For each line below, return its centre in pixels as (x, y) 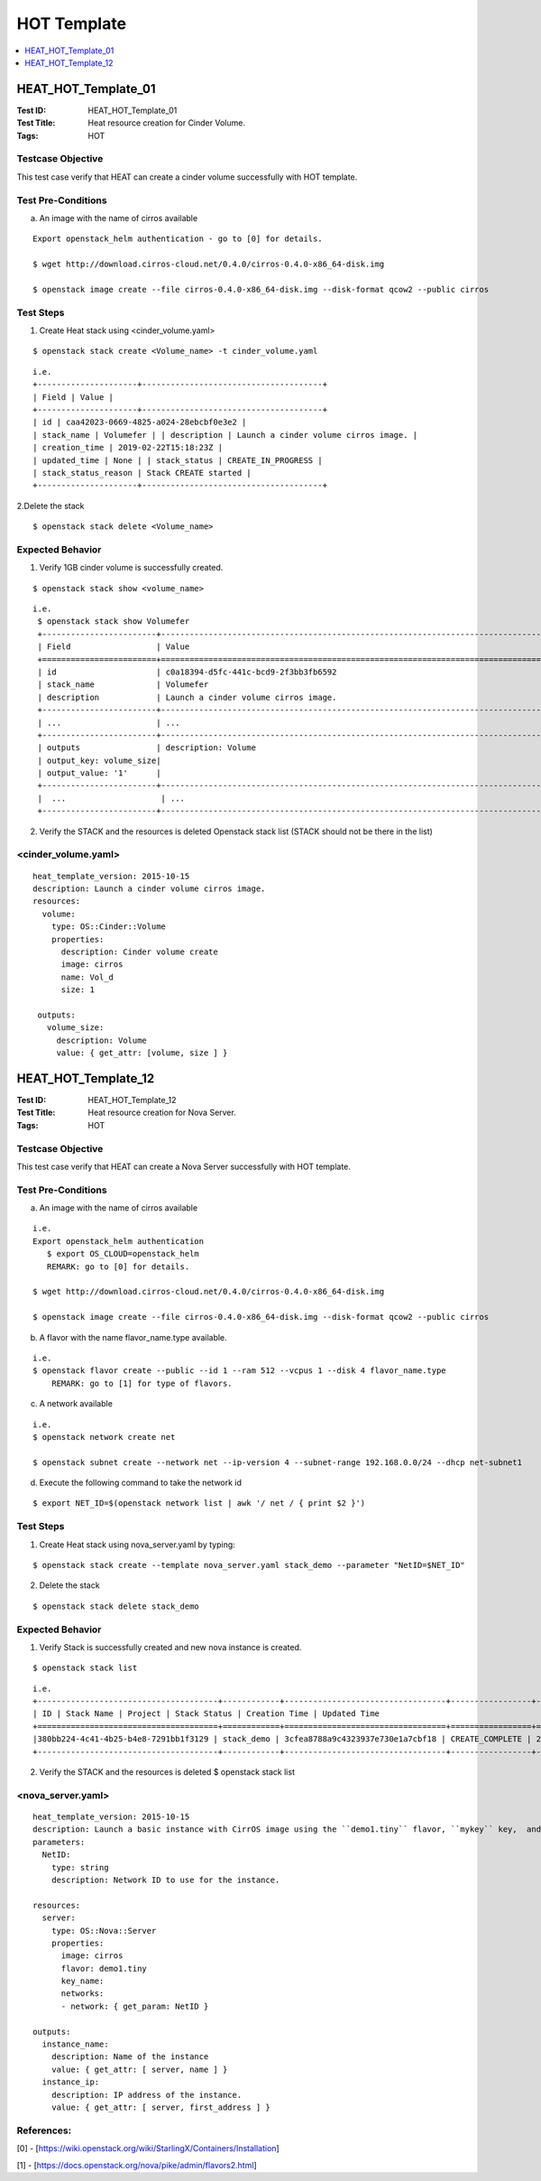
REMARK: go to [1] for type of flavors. (142, 1383)
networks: (83, 1994)
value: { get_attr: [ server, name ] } (139, 2069)
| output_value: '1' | (99, 773)
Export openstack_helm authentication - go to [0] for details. (178, 239)
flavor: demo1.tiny (104, 1968)
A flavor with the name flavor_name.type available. (133, 1337)
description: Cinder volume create (139, 951)
